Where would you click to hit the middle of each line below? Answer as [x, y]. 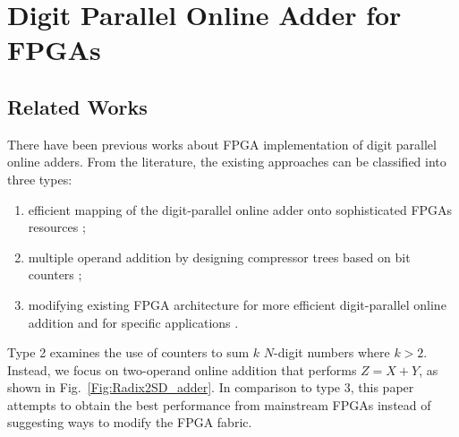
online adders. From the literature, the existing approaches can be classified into [227, 162]
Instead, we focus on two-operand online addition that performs [182, 369]
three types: [40, 179]
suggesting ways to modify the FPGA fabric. [130, 422]
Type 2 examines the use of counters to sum [128, 352]
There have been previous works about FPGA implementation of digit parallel [222, 144]
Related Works [77, 106]
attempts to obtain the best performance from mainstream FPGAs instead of [219, 404]
